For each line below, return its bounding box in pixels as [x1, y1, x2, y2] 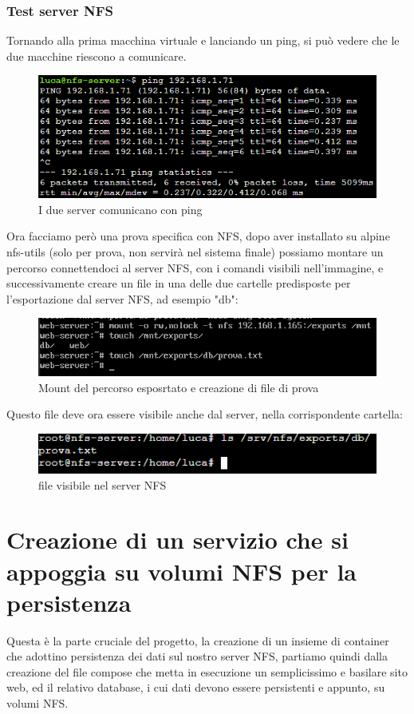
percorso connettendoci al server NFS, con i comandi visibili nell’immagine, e [6, 259, 384, 276]
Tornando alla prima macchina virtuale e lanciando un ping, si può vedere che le [6, 32, 400, 49]
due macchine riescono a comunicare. [6, 47, 187, 64]
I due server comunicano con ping [38, 200, 203, 217]
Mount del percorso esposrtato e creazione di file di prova [38, 379, 319, 395]
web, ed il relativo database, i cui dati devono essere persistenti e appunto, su [6, 679, 385, 696]
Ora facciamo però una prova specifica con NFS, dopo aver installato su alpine [6, 228, 390, 244]
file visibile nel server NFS [38, 476, 167, 493]
